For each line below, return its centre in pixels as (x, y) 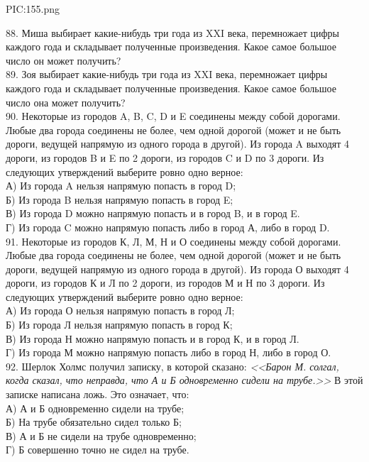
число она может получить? (66, 102)
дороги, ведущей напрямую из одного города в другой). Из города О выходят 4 (177, 269)
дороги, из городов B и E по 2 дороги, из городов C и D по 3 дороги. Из (165, 157)
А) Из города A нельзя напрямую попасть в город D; (121, 186)
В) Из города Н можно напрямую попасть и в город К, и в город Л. (153, 338)
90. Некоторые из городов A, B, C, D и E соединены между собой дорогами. (173, 116)
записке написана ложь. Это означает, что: (98, 394)
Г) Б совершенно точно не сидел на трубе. (98, 450)
